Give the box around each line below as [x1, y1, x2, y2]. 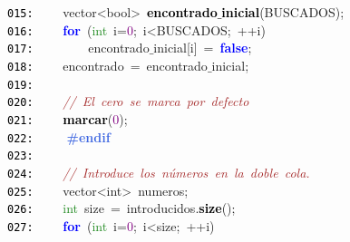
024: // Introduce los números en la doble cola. [7, 162, 310, 181]
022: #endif [7, 127, 111, 146]
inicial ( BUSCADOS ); [221, 3, 345, 21]
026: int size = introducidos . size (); [7, 198, 236, 218]
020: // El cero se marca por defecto [7, 92, 249, 111]
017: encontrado [7, 38, 150, 57]
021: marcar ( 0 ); [7, 109, 128, 128]
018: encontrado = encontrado [7, 55, 208, 74]
